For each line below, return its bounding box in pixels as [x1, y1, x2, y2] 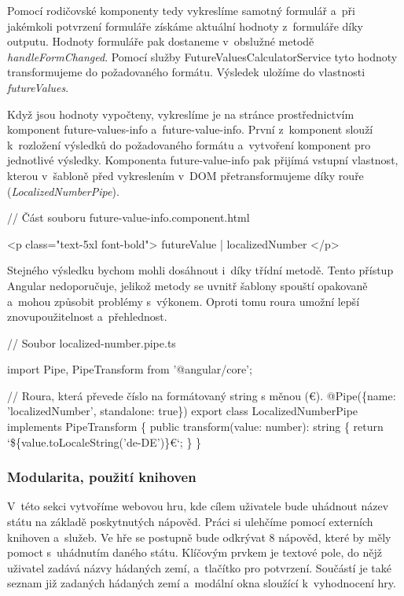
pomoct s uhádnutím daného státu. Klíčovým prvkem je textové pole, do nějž [7, 544, 382, 561]
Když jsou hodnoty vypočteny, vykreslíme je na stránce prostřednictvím [7, 105, 354, 122]
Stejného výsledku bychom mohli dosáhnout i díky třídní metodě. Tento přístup [7, 262, 394, 278]
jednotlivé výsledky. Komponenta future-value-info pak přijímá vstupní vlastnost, [7, 152, 398, 168]
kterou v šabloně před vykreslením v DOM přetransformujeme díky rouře [7, 167, 364, 183]
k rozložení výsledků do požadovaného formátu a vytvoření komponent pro [7, 136, 371, 153]
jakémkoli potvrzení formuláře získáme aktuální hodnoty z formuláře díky [7, 17, 363, 34]
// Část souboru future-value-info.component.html [7, 209, 250, 226]
